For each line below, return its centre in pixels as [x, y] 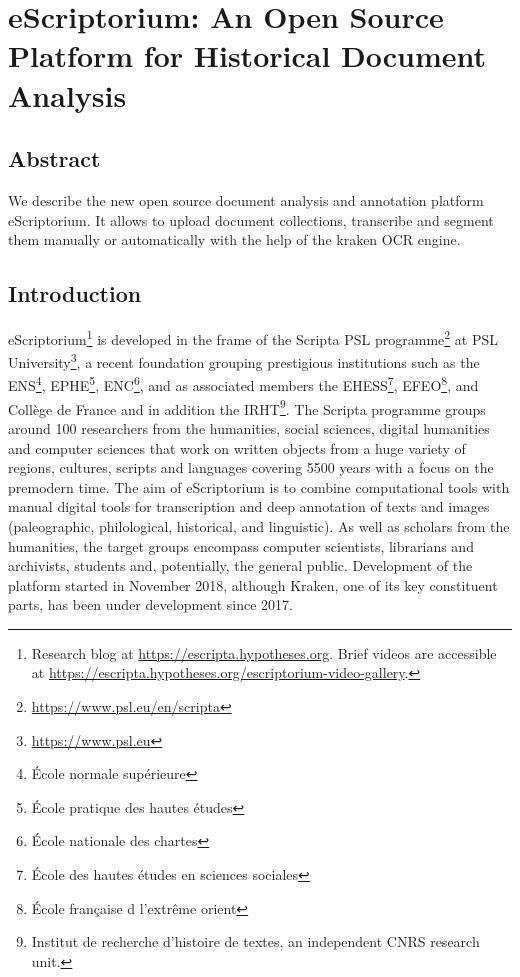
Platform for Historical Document [247, 55]
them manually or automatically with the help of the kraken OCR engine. [234, 239]
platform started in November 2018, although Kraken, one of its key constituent [253, 584]
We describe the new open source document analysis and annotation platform [246, 199]
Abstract [54, 158]
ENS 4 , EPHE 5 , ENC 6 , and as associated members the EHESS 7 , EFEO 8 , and [243, 384]
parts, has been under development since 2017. [150, 604]
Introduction [75, 293]
